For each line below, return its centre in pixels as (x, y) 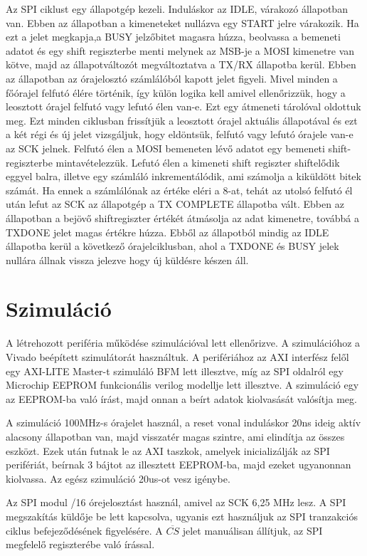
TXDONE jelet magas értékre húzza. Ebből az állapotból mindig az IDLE (167, 232)
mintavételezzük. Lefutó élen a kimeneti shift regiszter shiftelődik (198, 162)
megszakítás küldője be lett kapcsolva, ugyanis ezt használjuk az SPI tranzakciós (182, 516)
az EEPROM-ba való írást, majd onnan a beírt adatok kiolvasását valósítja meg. (181, 398)
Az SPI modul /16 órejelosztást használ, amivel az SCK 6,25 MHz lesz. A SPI (176, 502)
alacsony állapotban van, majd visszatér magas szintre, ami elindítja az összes (175, 436)
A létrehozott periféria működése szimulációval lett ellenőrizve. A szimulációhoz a (183, 343)
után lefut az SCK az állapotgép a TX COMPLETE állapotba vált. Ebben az (175, 204)
